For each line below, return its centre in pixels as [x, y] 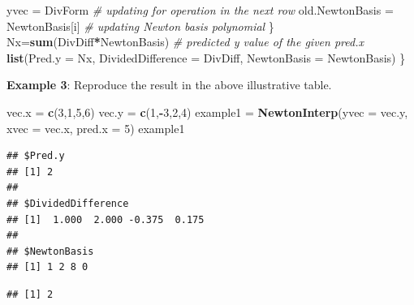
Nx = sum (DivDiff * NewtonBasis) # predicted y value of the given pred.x [185, 42]
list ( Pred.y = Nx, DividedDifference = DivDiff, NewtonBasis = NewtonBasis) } [206, 57]
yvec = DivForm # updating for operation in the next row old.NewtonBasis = [200, 10]
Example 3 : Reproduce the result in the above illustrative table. [169, 85]
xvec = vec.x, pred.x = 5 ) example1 [96, 128]
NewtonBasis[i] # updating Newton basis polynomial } [140, 26]
